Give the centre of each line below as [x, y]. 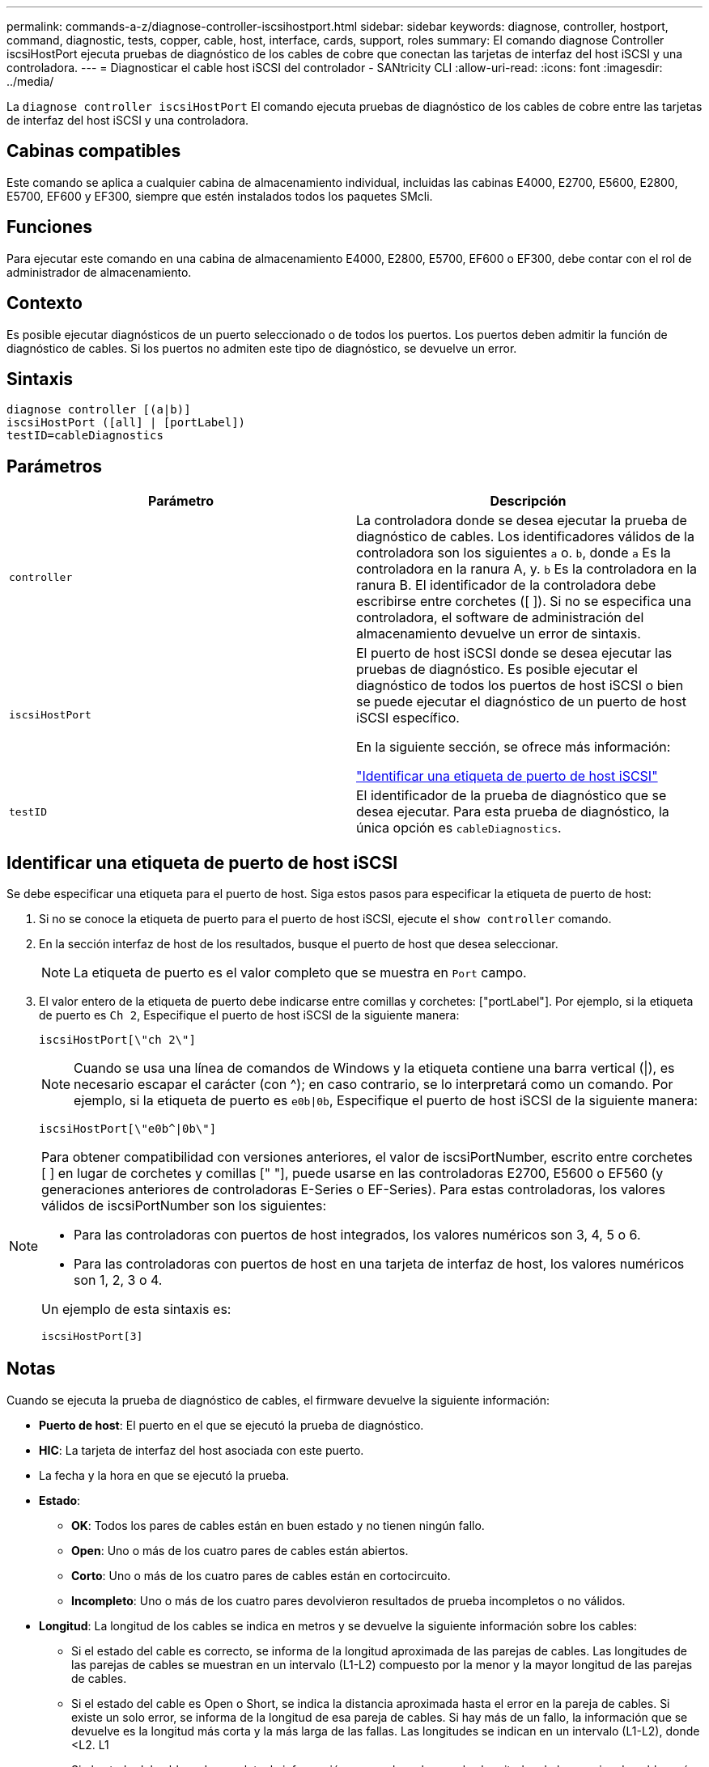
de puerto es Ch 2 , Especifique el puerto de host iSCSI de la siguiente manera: [249, 1015]
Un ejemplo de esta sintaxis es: [136, 1309]
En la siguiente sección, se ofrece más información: [514, 747]
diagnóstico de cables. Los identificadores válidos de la [525, 537]
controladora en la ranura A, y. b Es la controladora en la [527, 569]
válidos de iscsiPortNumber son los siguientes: [184, 1206]
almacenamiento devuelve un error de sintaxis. [499, 634]
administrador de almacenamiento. [99, 272]
